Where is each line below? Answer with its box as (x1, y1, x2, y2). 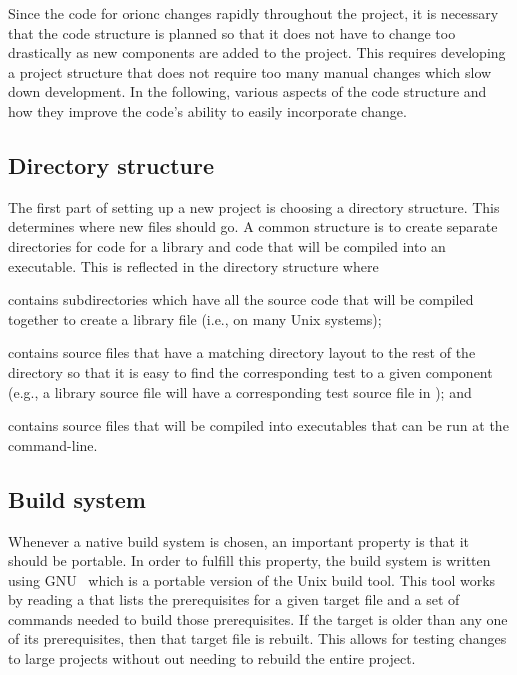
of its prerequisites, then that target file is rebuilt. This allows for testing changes (8, 628, 507, 649)
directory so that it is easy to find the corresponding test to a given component (8, 361, 493, 382)
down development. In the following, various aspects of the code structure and (8, 81, 487, 102)
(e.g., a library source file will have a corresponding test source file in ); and (8, 381, 472, 402)
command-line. (8, 434, 98, 455)
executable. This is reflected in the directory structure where (8, 255, 379, 276)
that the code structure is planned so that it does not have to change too (8, 22, 456, 43)
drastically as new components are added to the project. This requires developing (8, 42, 506, 63)
